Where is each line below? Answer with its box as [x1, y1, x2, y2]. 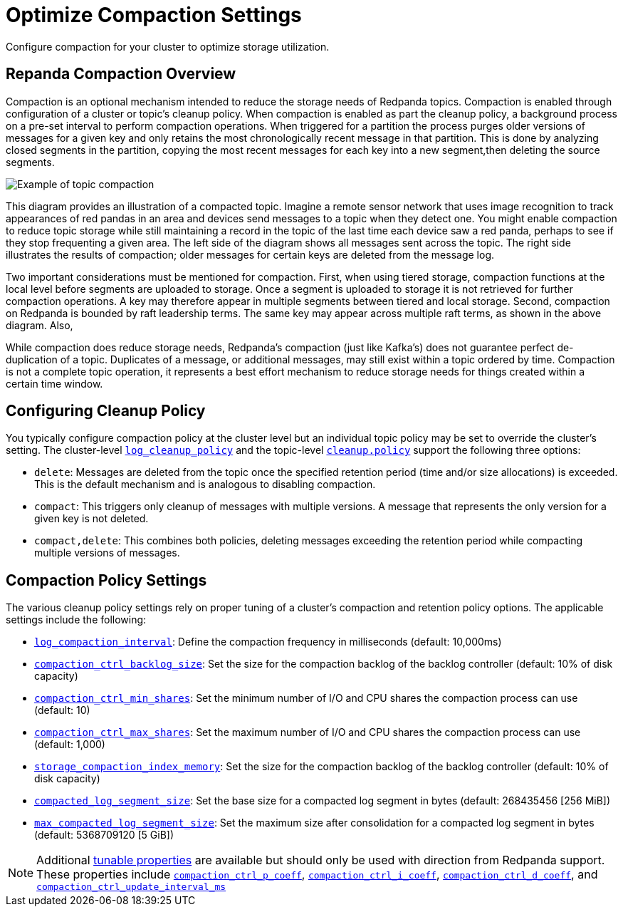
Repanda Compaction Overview [6, 65, 236, 83]
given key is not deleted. [34, 512, 149, 525]
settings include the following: [6, 613, 147, 626]
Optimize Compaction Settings [6, 3, 302, 27]
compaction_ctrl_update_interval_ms [36, 881, 226, 893]
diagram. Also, [6, 318, 73, 331]
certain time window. [6, 377, 103, 390]
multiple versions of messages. [34, 546, 180, 559]
